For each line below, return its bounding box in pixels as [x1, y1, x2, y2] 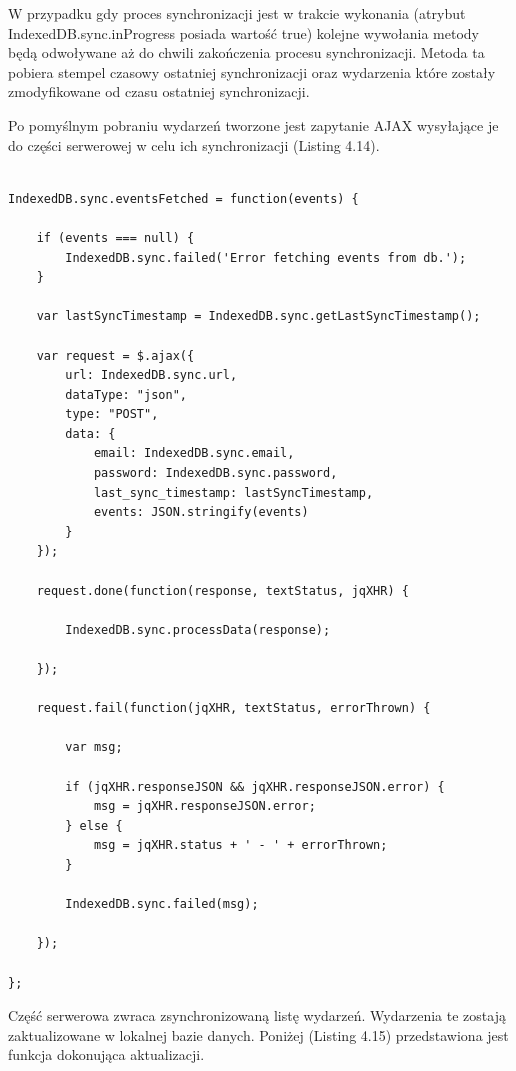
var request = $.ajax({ [36, 348, 195, 363]
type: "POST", [65, 407, 159, 422]
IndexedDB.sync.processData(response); [65, 622, 331, 637]
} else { [65, 818, 123, 833]
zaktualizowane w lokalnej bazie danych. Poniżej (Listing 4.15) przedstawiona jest [8, 1024, 509, 1045]
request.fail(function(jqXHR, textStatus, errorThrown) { [36, 701, 431, 716]
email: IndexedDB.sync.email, [93, 446, 295, 461]
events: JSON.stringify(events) [93, 505, 309, 520]
